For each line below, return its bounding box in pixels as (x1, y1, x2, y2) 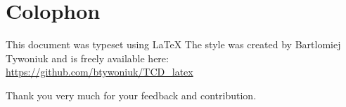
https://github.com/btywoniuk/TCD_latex (6, 64, 193, 79)
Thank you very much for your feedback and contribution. (6, 87, 257, 102)
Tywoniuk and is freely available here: (6, 50, 169, 65)
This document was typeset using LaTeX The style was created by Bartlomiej (6, 37, 341, 52)
